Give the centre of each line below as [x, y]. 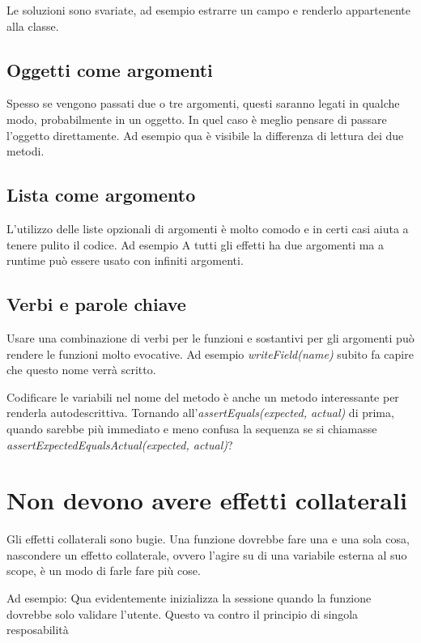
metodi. [26, 151]
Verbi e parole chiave [96, 304]
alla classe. [33, 26]
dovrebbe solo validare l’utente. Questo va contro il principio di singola [183, 613]
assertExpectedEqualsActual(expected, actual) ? [120, 444]
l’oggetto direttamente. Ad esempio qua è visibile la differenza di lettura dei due [205, 135]
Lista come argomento [101, 195]
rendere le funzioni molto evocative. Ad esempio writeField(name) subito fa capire [210, 353]
